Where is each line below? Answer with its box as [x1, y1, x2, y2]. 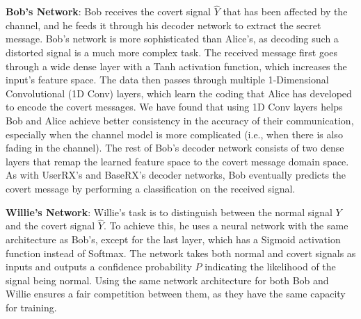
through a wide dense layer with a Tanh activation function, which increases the [6, 58, 347, 73]
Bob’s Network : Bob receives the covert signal [6, 4, 211, 19]
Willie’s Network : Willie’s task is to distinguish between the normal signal [6, 204, 332, 219]
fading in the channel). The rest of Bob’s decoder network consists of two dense [6, 140, 344, 155]
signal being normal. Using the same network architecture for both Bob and [6, 272, 329, 287]
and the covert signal [6, 218, 95, 233]
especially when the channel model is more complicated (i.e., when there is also [6, 126, 343, 141]
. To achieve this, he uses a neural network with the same [103, 218, 348, 233]
